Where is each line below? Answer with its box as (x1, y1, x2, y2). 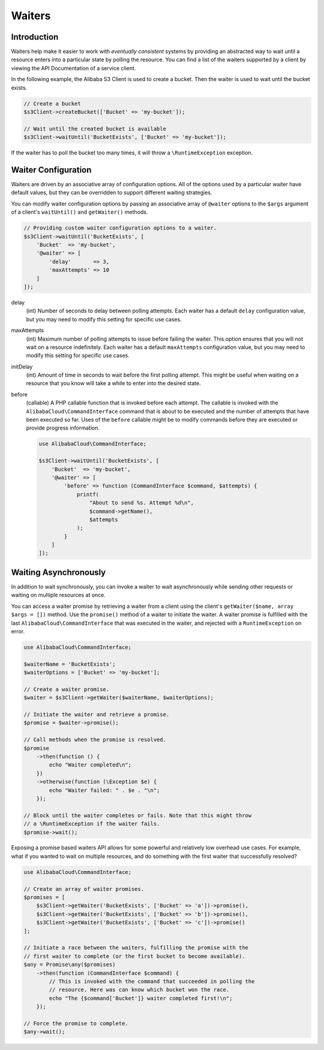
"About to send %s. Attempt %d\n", (89, 499, 194, 506)
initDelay (11, 363, 33, 370)
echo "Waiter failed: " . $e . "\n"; (49, 787, 160, 794)
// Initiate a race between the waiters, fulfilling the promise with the (23, 944, 249, 951)
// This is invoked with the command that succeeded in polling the (49, 978, 255, 985)
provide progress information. (26, 424, 100, 432)
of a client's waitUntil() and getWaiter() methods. (11, 208, 148, 216)
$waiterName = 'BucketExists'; (23, 661, 116, 667)
